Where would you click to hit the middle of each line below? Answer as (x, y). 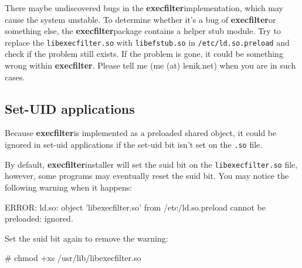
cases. (15, 77)
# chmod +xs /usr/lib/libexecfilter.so (73, 258)
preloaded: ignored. (39, 218)
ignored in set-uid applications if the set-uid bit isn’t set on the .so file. (134, 145)
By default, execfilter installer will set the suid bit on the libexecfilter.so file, (151, 164)
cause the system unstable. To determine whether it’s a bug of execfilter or (140, 19)
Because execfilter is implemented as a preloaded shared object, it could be (141, 133)
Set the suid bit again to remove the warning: (86, 238)
